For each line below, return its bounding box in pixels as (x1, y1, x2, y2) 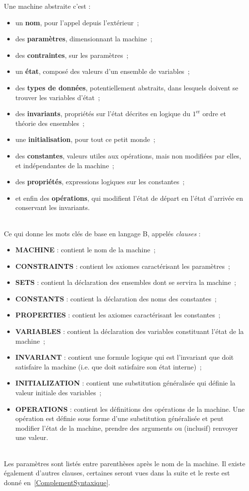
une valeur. (15, 432, 49, 442)
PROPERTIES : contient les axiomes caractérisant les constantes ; (15, 310, 220, 320)
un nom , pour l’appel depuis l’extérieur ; (15, 17, 139, 27)
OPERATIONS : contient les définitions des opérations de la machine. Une (15, 403, 245, 414)
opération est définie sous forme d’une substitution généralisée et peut (15, 413, 224, 423)
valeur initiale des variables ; (15, 387, 101, 398)
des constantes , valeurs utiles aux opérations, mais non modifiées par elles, (15, 150, 241, 160)
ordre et (202, 108, 226, 119)
